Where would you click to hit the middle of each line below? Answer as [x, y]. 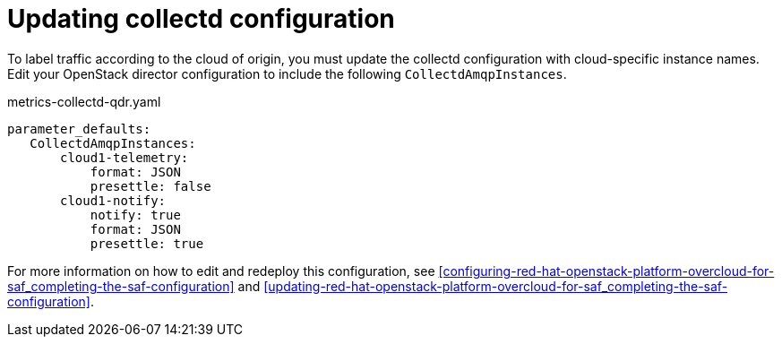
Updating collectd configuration [201, 19]
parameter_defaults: [79, 129]
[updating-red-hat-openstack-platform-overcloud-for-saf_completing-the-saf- [496, 286]
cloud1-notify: [113, 200]
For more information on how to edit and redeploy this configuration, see [221, 271]
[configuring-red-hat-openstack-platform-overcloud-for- [606, 271]
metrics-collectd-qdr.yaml [84, 101]
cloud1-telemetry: [125, 157]
